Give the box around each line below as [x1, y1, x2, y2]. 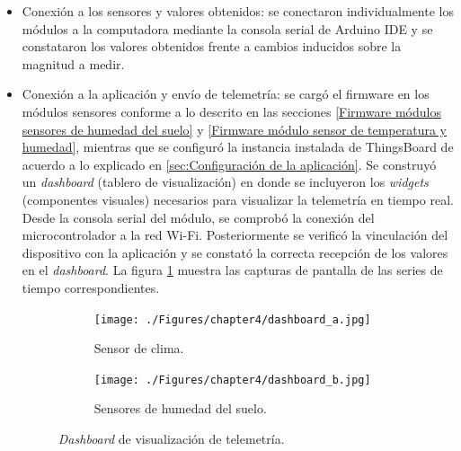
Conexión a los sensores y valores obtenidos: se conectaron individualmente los [22, 2, 454, 20]
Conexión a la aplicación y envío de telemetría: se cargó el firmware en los [22, 84, 430, 103]
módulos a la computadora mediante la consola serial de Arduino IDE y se [22, 19, 433, 38]
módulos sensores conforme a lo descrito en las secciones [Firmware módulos [22, 102, 441, 120]
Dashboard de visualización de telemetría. [58, 429, 285, 447]
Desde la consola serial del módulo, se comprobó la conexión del [22, 208, 375, 226]
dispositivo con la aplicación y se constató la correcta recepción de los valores [22, 243, 448, 261]
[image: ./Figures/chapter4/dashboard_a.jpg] [93, 313, 371, 326]
